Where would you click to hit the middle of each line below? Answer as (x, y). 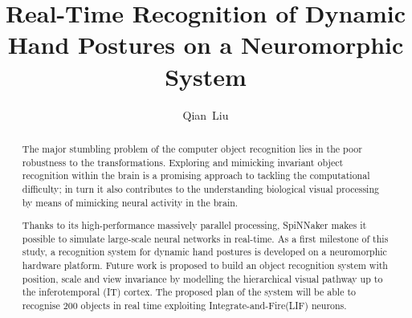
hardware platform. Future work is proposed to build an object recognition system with (205, 265)
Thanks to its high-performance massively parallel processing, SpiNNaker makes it (194, 225)
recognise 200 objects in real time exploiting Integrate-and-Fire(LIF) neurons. (184, 305)
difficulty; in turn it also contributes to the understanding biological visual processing (200, 188)
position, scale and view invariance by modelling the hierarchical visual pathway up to (202, 278)
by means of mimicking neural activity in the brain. (130, 202)
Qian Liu (206, 114)
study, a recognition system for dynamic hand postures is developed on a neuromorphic (204, 252)
